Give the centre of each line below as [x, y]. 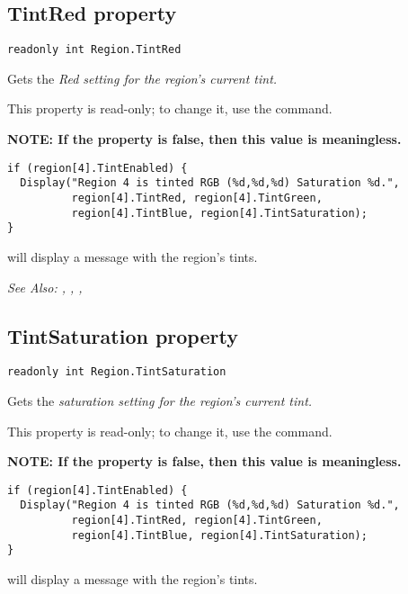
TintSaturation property [123, 335]
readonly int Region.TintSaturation [117, 372]
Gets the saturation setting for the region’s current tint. [160, 400]
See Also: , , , [45, 287]
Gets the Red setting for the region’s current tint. [142, 78]
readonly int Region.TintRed [94, 50]
